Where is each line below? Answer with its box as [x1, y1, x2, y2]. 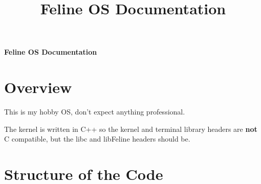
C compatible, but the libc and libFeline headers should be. [4, 133, 190, 144]
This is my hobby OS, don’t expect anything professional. [4, 106, 185, 117]
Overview [4, 77, 72, 98]
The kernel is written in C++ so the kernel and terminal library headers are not [4, 123, 257, 134]
